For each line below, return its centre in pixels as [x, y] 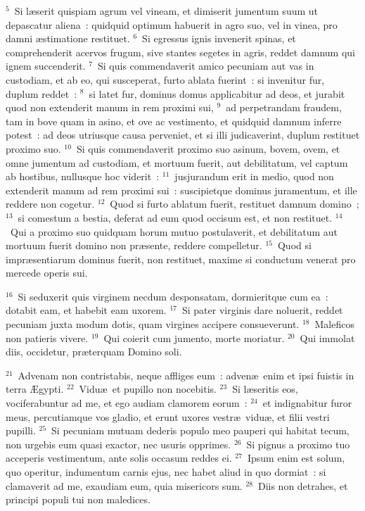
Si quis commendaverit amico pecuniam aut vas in [206, 66]
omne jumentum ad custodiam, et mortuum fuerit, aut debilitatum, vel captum [177, 162]
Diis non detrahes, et [303, 485]
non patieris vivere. [47, 337]
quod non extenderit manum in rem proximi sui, [110, 107]
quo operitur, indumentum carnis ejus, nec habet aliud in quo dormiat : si [166, 472]
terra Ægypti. [35, 389]
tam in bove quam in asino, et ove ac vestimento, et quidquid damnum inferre [174, 121]
